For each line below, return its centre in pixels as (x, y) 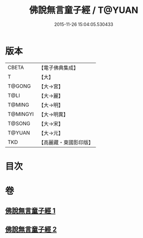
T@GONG (19, 86)
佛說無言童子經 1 (30, 211)
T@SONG (19, 123)
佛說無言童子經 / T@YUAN (84, 10)
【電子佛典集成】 (59, 68)
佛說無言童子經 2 (31, 229)
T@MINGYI (21, 114)
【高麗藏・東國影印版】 (66, 142)
